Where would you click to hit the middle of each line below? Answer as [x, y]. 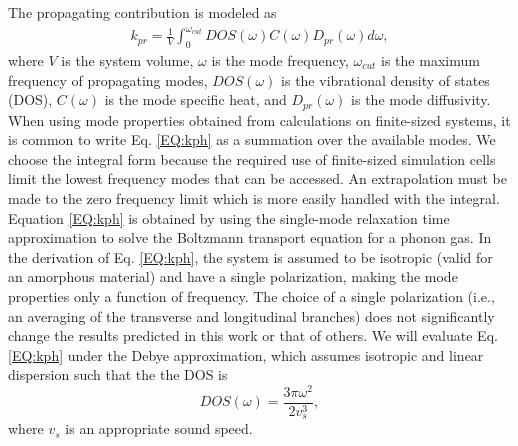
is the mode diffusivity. [421, 99]
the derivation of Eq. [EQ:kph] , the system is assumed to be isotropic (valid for [250, 256]
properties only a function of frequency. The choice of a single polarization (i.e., [251, 295]
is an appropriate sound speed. [159, 428]
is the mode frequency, [280, 59]
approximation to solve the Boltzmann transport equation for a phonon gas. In [250, 237]
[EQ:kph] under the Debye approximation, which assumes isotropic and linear [246, 354]
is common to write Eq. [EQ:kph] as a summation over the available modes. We [252, 139]
